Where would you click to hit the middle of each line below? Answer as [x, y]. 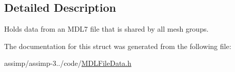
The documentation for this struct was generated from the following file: [118, 46]
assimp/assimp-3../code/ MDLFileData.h [68, 63]
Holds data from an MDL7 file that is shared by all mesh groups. [106, 29]
